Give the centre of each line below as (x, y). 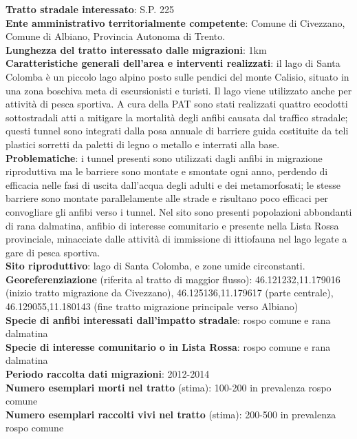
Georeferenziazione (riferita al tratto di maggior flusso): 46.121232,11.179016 (173, 279)
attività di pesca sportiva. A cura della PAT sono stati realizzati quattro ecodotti (177, 104)
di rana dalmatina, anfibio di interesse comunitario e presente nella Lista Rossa (172, 225)
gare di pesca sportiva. (53, 252)
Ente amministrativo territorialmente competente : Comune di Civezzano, (175, 22)
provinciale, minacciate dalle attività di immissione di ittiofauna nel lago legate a (176, 239)
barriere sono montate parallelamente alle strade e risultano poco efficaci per (167, 198)
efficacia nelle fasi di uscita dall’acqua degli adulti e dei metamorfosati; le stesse (173, 184)
